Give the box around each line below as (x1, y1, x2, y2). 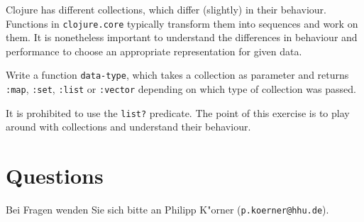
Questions (6, 161, 104, 190)
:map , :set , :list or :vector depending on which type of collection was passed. (6, 82, 356, 96)
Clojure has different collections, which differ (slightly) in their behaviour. (6, 2, 326, 16)
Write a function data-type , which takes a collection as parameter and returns (6, 67, 349, 82)
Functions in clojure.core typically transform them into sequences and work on (6, 16, 358, 30)
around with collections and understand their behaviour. (6, 119, 251, 134)
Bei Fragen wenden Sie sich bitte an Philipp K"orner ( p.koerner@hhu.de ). (6, 202, 329, 217)
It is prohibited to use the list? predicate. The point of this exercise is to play (6, 105, 350, 120)
